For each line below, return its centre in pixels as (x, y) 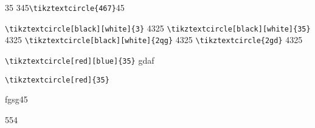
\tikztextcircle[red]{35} (57, 80)
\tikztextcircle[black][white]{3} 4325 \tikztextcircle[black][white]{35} (158, 28)
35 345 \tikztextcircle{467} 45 (65, 7)
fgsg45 (16, 99)
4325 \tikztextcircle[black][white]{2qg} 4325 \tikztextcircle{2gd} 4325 (154, 40)
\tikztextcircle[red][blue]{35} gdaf (80, 60)
